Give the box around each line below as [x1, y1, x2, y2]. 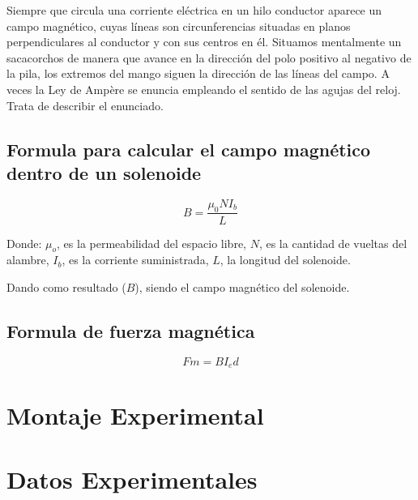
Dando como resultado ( [6, 278, 126, 295]
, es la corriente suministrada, [62, 251, 209, 268]
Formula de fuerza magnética [6, 318, 255, 343]
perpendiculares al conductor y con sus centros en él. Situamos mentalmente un [6, 33, 402, 50]
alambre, [6, 251, 49, 268]
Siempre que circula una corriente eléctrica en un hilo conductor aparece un [6, 2, 382, 18]
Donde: [6, 234, 42, 251]
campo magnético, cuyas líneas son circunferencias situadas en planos [6, 17, 351, 34]
